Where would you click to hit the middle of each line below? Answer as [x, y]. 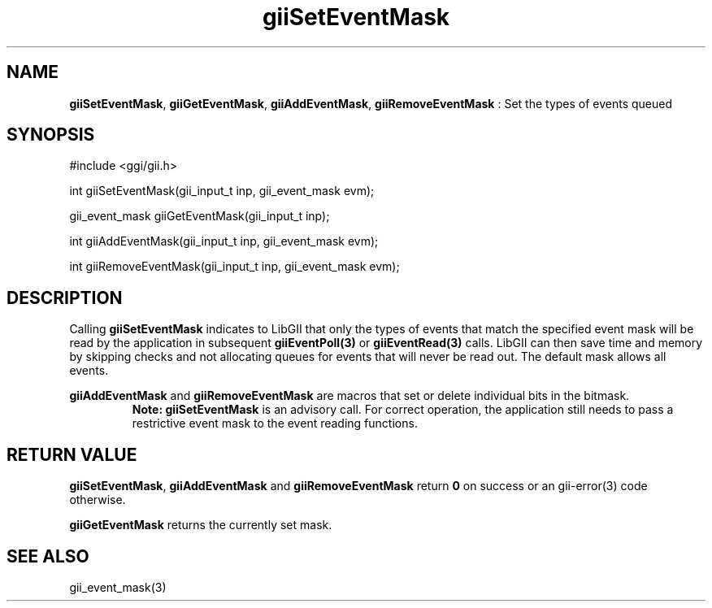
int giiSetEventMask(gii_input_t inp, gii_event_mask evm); [222, 191]
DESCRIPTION [65, 297]
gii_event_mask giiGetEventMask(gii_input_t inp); [200, 216]
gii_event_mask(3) [118, 587]
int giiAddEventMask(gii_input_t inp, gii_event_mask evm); [224, 241]
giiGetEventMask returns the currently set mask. [201, 525]
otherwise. [98, 500]
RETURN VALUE [72, 454]
